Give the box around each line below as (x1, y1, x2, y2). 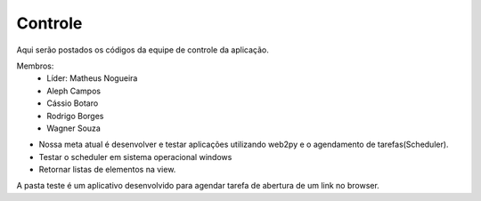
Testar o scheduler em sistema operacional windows (38, 151, 232, 162)
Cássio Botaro (46, 98, 99, 109)
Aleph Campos (46, 85, 102, 96)
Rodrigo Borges (46, 110, 104, 121)
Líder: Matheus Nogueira (46, 73, 138, 84)
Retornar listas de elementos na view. (38, 165, 176, 175)
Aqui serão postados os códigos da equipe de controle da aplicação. (16, 44, 269, 55)
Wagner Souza (46, 123, 102, 133)
